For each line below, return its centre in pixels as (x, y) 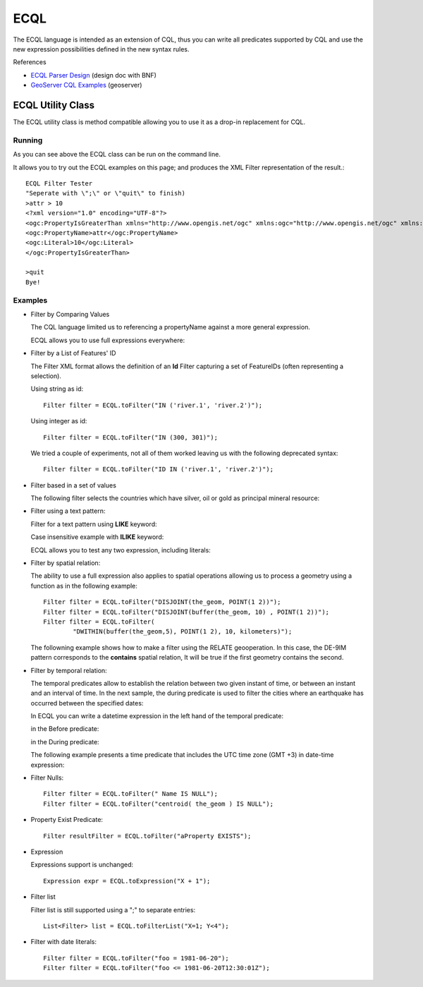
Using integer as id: (59, 421)
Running (28, 140)
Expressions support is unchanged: (82, 865)
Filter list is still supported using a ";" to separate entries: (113, 909)
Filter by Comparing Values (70, 314)
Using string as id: (57, 389)
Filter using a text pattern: (68, 511)
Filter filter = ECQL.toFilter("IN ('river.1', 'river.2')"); (153, 405)
